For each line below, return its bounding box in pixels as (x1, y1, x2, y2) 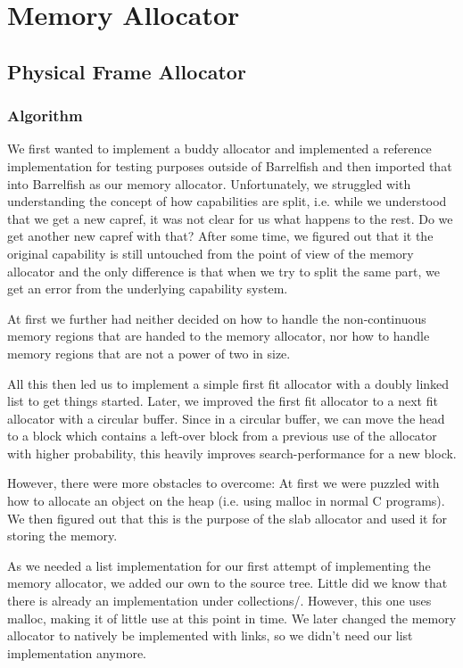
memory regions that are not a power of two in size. (7, 343, 291, 362)
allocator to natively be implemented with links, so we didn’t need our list (7, 626, 413, 645)
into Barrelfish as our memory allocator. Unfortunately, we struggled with (7, 174, 411, 193)
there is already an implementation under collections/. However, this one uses (7, 591, 432, 610)
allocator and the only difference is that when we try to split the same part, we (7, 261, 440, 280)
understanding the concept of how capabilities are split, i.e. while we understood (7, 192, 447, 210)
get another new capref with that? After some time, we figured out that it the (7, 227, 434, 245)
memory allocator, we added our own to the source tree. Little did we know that (7, 573, 448, 592)
